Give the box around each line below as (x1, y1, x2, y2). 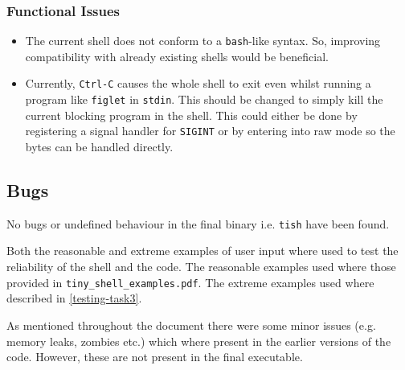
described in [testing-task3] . (6, 290, 142, 306)
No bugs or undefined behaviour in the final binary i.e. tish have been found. (6, 215, 390, 232)
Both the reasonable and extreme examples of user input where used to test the (6, 242, 399, 259)
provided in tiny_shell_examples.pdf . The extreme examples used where (6, 273, 374, 290)
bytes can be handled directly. (25, 138, 174, 155)
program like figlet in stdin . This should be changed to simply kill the (25, 91, 383, 108)
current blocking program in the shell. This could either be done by (25, 106, 358, 123)
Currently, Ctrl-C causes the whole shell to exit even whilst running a (25, 75, 371, 92)
